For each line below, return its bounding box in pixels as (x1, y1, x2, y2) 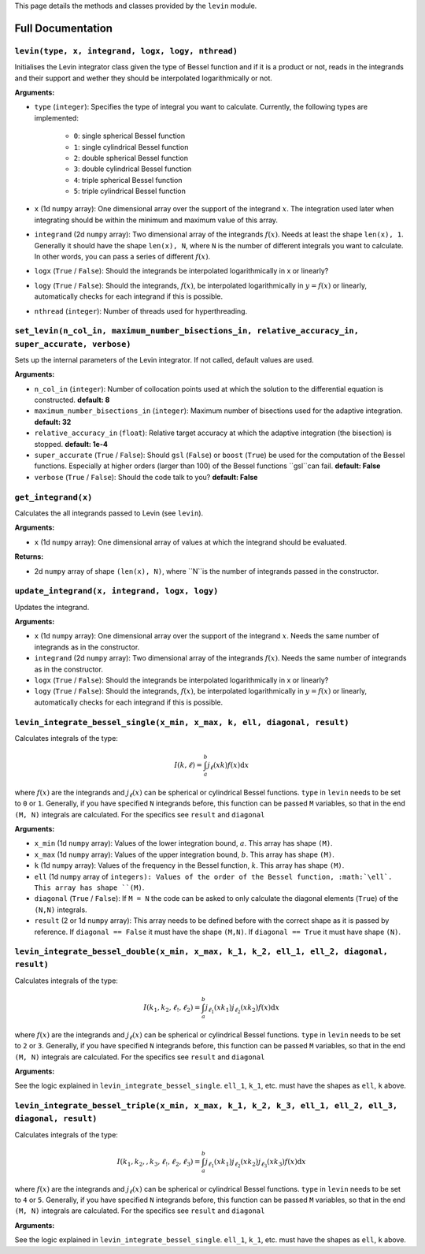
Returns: (14, 552, 44, 561)
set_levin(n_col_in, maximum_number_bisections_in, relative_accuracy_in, (14, 326, 360, 337)
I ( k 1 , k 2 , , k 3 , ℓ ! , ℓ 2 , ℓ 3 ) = (116, 1157, 201, 1168)
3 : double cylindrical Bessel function (73, 164, 192, 173)
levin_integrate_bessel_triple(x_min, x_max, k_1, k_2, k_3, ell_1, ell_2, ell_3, (14, 1100, 398, 1111)
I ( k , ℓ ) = (174, 761, 203, 770)
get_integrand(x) (14, 492, 93, 502)
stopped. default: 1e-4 (34, 439, 108, 448)
